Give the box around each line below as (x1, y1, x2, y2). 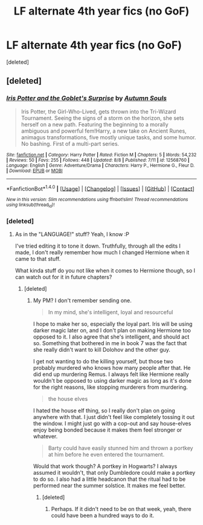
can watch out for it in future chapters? (14, 273, 112, 280)
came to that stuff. (14, 255, 61, 262)
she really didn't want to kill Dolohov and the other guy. (33, 346, 171, 353)
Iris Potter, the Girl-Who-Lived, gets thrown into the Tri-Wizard (21, 108, 176, 115)
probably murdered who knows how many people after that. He (33, 364, 191, 371)
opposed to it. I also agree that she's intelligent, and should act (33, 333, 190, 340)
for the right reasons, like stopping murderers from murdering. (33, 383, 188, 391)
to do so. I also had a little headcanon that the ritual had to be (33, 475, 186, 483)
